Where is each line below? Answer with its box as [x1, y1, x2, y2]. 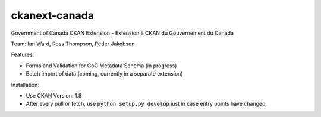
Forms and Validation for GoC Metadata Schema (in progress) [26, 62, 177, 69]
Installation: [11, 81, 40, 88]
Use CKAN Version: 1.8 [26, 92, 82, 99]
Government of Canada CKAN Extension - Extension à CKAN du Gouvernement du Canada [11, 30, 234, 37]
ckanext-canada [11, 9, 95, 22]
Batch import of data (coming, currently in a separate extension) [26, 70, 183, 77]
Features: [11, 51, 34, 58]
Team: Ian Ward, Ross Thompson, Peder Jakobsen [11, 40, 135, 47]
